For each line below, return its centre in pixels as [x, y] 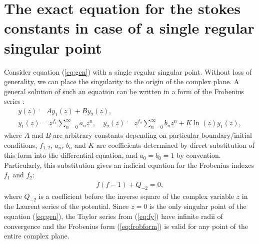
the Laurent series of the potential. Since [66, 206]
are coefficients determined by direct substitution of [175, 145]
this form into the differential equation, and [71, 155]
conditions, [21, 145]
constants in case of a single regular [129, 28]
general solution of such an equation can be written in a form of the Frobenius [124, 91]
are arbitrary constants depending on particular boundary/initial [152, 135]
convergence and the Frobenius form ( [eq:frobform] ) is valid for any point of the [126, 226]
